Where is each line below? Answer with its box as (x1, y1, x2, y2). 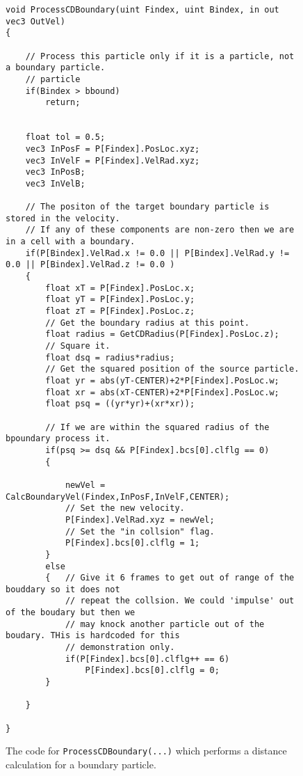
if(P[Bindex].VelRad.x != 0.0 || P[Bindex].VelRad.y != (25, 248, 290, 258)
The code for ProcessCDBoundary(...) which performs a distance (6, 743, 287, 758)
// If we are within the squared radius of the (45, 422, 270, 432)
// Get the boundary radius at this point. (45, 317, 249, 328)
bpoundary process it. (6, 434, 110, 444)
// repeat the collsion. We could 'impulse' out (65, 596, 295, 606)
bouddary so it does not (6, 584, 120, 594)
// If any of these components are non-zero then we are (25, 225, 295, 235)
